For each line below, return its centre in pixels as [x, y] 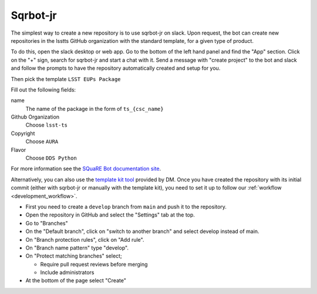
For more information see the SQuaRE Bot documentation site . [86, 169]
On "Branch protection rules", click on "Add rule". [85, 239]
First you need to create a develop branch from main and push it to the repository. [126, 207]
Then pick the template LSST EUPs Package [66, 79]
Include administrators [67, 272]
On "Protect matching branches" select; [74, 256]
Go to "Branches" [47, 223]
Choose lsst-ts [46, 125]
